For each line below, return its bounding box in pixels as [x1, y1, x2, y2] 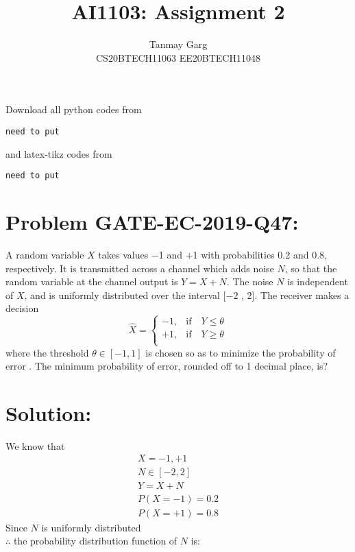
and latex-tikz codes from [5, 146, 112, 160]
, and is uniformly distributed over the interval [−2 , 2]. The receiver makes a [24, 287, 350, 302]
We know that [5, 438, 65, 453]
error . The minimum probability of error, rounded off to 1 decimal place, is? [5, 359, 328, 373]
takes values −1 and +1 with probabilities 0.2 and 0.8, [98, 247, 327, 261]
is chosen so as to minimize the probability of [145, 345, 336, 359]
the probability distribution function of [13, 533, 177, 548]
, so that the [284, 261, 337, 275]
